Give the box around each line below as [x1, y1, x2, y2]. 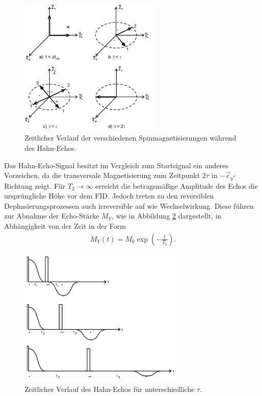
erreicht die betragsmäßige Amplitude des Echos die [95, 180, 258, 191]
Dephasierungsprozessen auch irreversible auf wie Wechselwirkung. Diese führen [4, 200, 254, 211]
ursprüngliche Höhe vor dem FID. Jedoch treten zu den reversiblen [4, 190, 214, 201]
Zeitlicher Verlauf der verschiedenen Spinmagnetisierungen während [25, 132, 236, 143]
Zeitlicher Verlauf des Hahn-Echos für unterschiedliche [25, 383, 194, 394]
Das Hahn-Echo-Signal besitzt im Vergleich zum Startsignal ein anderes [4, 160, 229, 170]
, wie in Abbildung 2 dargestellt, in [112, 210, 222, 221]
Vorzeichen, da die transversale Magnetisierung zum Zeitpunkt [4, 170, 200, 181]
